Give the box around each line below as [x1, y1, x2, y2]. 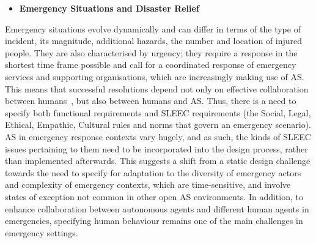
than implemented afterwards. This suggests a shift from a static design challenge [5, 154, 310, 167]
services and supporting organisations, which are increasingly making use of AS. [5, 70, 304, 83]
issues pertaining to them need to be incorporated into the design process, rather [5, 142, 308, 155]
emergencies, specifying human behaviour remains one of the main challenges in [5, 214, 303, 227]
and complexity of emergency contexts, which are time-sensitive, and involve [5, 178, 291, 191]
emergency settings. [5, 226, 78, 239]
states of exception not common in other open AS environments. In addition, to [5, 190, 303, 203]
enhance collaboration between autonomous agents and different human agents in [5, 202, 309, 215]
